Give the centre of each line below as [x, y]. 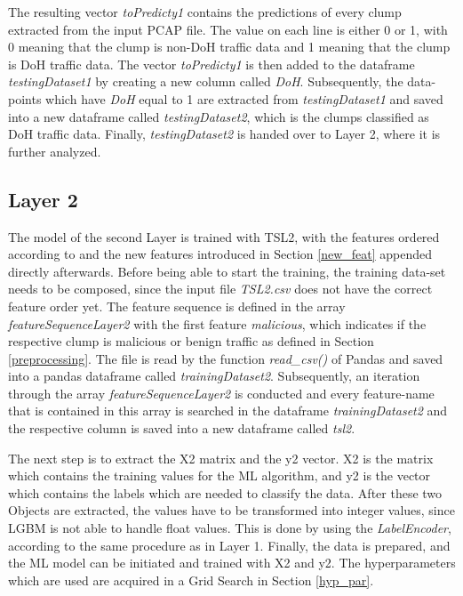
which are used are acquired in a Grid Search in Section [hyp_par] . [191, 580]
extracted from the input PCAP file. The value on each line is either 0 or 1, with [228, 29]
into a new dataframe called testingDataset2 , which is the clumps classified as [219, 116]
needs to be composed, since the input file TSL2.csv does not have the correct [220, 289]
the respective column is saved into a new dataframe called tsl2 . [182, 428]
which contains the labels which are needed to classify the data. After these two [225, 492]
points [25, 98]
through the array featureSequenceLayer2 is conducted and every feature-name [221, 393]
